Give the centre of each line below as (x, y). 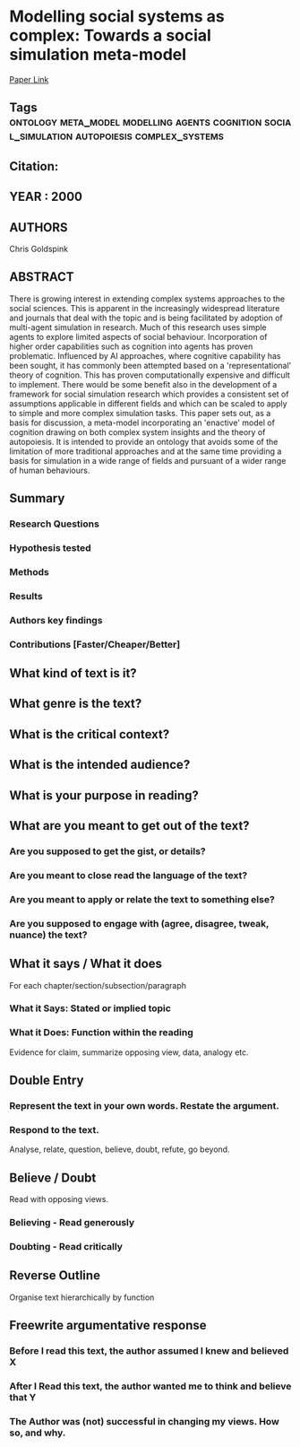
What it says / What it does (86, 964)
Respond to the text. (55, 1129)
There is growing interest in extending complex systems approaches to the (147, 299)
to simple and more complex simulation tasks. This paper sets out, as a (140, 413)
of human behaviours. (50, 470)
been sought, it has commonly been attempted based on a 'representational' (150, 365)
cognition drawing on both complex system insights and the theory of (137, 431)
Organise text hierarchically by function (82, 1297)
